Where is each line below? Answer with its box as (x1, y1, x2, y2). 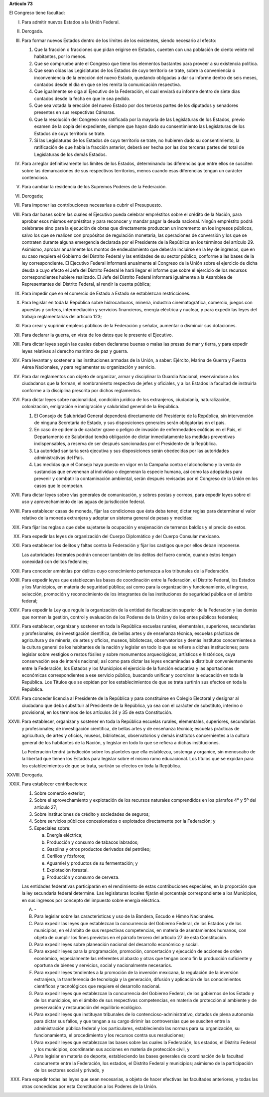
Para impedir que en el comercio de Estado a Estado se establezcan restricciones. (21, 290, 191, 296)
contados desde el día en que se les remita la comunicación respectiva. (34, 81, 181, 87)
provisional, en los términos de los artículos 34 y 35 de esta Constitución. (21, 709, 173, 715)
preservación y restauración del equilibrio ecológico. (34, 1004, 142, 1010)
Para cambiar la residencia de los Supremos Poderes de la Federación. (21, 184, 167, 190)
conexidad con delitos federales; (21, 558, 89, 564)
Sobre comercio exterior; (34, 790, 86, 796)
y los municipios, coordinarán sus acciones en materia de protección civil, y (34, 1046, 190, 1052)
